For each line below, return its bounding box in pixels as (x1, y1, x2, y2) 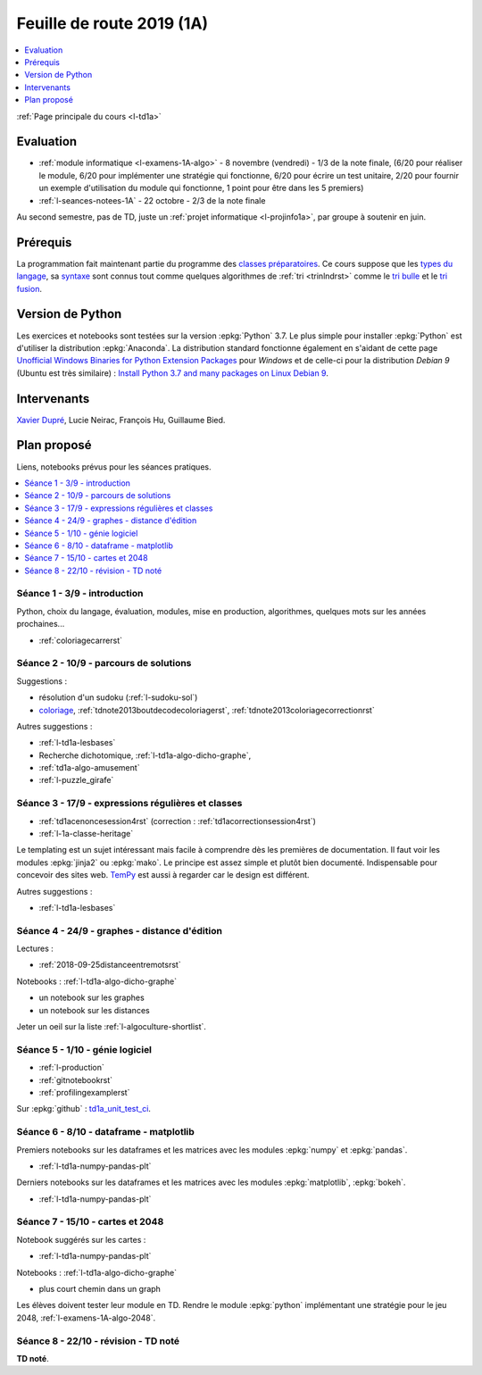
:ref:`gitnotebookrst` (38, 1074, 113, 1085)
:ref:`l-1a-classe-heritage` (38, 829, 134, 838)
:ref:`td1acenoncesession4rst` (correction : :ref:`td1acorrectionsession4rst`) (38, 815, 317, 826)
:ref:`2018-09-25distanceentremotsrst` (38, 960, 182, 971)
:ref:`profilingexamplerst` (38, 1087, 130, 1097)
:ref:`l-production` (38, 1062, 104, 1073)
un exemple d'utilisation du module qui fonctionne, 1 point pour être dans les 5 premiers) (38, 183, 364, 194)
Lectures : (16, 943, 54, 954)
